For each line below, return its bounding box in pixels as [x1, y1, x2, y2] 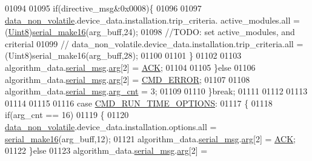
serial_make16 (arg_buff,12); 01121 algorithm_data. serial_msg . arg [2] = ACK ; [5, 132, 296, 145]
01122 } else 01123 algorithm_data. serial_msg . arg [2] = [5, 144, 208, 157]
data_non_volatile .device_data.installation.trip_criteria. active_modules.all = [5, 13, 300, 26]
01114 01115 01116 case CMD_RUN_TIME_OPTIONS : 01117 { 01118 [5, 96, 273, 109]
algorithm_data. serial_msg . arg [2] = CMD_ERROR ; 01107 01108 [5, 73, 250, 85]
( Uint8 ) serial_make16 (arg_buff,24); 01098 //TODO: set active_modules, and [5, 25, 295, 38]
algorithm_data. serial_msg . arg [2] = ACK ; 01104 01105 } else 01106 [5, 61, 256, 73]
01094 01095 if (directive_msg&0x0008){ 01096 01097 [5, 2, 202, 14]
